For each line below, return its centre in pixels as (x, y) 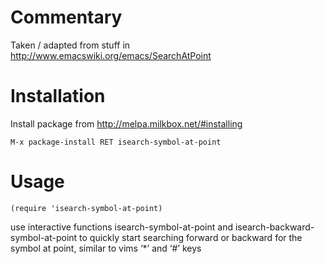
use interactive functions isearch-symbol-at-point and (121, 227)
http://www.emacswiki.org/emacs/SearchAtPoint (111, 55)
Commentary (66, 17)
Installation (58, 96)
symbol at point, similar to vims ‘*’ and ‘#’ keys (106, 248)
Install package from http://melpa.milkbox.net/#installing (126, 123)
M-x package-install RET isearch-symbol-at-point (116, 142)
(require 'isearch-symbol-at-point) (86, 208)
